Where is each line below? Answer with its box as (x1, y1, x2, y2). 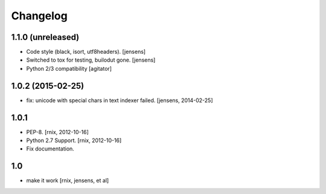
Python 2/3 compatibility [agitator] (26, 65, 112, 72)
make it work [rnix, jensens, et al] (26, 177, 109, 184)
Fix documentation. (26, 145, 75, 152)
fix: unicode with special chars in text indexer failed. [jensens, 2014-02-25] (26, 97, 214, 104)
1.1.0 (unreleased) (11, 32, 80, 42)
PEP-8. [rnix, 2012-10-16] (26, 128, 89, 135)
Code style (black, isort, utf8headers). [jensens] (26, 48, 146, 56)
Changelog (11, 9, 68, 22)
